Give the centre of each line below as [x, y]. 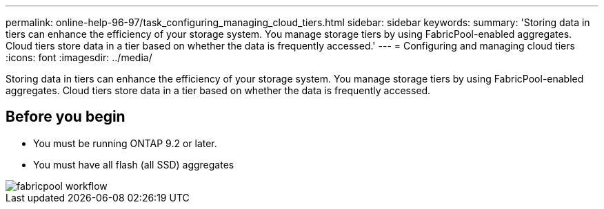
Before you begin [66, 117]
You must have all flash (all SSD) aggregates [134, 164]
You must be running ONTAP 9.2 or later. [125, 143]
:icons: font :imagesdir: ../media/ [79, 57]
